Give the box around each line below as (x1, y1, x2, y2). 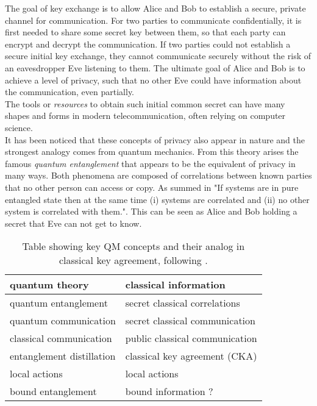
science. (5, 121, 33, 134)
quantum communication (10, 313, 116, 328)
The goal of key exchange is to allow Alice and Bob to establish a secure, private (5, 2, 306, 14)
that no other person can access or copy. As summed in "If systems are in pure (5, 180, 299, 193)
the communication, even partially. (5, 85, 135, 98)
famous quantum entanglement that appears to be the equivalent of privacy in (5, 157, 296, 169)
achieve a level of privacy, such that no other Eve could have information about (5, 73, 302, 86)
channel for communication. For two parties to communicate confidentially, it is (5, 13, 302, 26)
